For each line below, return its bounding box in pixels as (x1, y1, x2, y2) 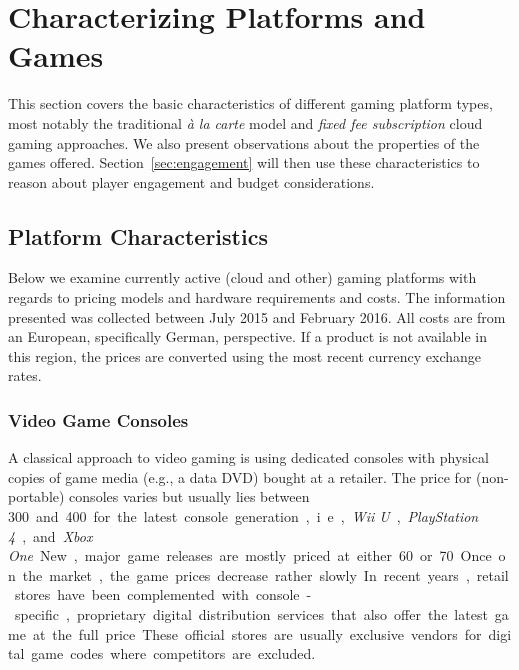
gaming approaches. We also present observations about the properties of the (8, 132, 480, 153)
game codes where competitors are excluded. (31, 643, 316, 664)
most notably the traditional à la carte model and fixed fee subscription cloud (8, 112, 483, 133)
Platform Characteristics (8, 220, 268, 251)
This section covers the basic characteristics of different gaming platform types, (8, 93, 493, 114)
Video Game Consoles (8, 407, 189, 432)
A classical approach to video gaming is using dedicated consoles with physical (8, 447, 489, 468)
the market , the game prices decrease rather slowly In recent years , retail (22, 564, 509, 585)
